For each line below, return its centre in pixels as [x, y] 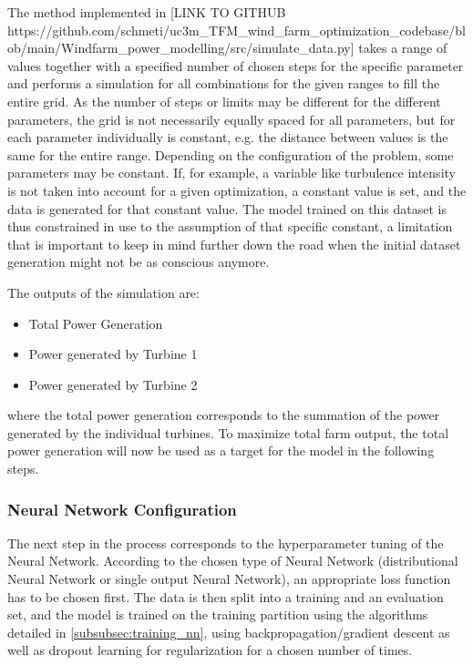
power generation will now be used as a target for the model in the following [221, 450]
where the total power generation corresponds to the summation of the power [224, 415]
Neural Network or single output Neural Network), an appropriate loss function [229, 579]
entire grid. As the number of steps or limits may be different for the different [224, 101]
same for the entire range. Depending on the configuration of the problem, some [231, 154]
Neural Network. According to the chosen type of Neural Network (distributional [233, 561]
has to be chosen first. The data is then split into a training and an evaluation [226, 596]
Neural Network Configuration [122, 509]
